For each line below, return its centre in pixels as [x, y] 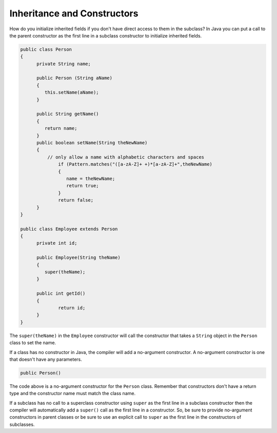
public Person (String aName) [75, 78]
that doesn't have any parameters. [46, 359]
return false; [76, 200]
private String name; [64, 64]
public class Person [46, 49]
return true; [83, 186]
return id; [72, 308]
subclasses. [22, 424]
